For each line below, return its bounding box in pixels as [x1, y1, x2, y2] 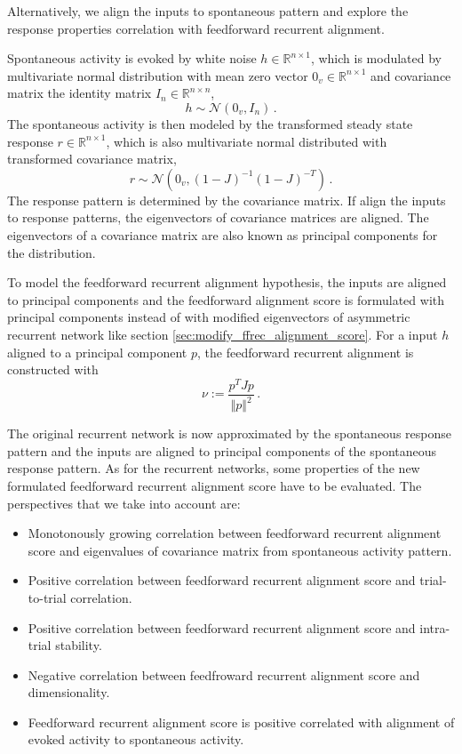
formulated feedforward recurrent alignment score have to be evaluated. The [7, 476, 422, 494]
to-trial [28, 588, 67, 606]
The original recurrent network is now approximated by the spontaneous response [7, 424, 451, 443]
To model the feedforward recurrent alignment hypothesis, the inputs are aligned [7, 273, 447, 292]
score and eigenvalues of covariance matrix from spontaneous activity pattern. [28, 541, 452, 559]
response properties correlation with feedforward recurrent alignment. [7, 19, 385, 37]
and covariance [370, 66, 451, 84]
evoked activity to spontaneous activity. [28, 730, 244, 749]
